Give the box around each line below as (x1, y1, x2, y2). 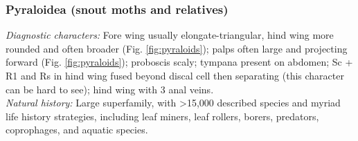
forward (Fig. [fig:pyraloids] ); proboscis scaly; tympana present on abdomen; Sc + (6, 55, 353, 69)
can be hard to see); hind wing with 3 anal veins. (6, 82, 214, 96)
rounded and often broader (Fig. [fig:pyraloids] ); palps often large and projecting (6, 41, 348, 55)
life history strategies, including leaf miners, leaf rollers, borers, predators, (6, 109, 319, 123)
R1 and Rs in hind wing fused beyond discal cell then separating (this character (6, 68, 344, 82)
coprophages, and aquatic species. (6, 122, 148, 137)
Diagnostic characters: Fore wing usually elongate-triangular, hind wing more (6, 28, 334, 42)
